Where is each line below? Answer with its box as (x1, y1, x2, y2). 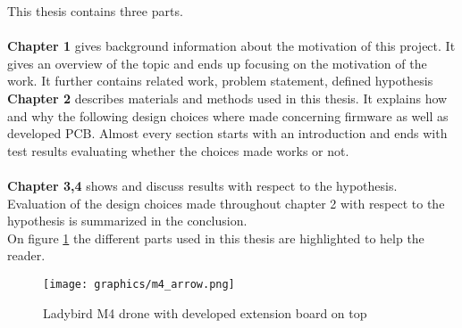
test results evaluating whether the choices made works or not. (7, 141, 349, 160)
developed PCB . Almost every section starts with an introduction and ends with (7, 124, 448, 143)
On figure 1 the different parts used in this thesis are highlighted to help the (7, 228, 424, 247)
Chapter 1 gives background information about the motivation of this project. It (7, 37, 456, 55)
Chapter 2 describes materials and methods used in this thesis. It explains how (7, 88, 448, 107)
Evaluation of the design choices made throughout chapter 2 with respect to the (7, 193, 445, 212)
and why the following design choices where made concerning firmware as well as (7, 106, 449, 125)
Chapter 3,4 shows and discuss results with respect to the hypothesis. (7, 176, 398, 194)
